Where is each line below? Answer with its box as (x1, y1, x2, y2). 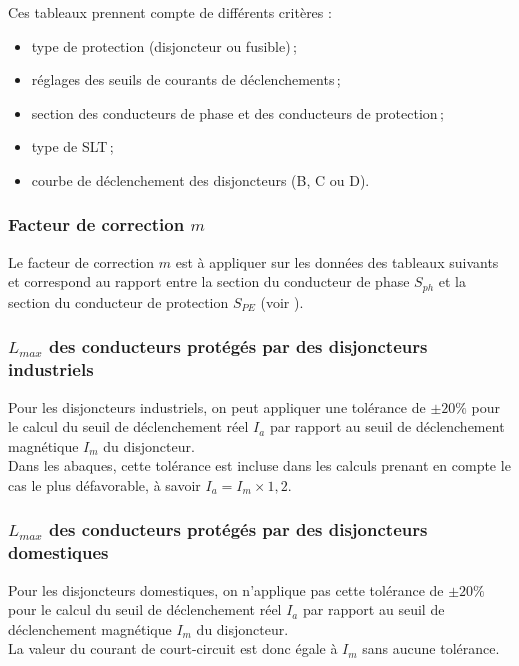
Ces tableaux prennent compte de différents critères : (8, 2, 332, 22)
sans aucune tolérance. (362, 638, 500, 659)
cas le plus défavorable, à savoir (8, 474, 201, 495)
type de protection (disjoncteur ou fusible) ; (31, 35, 297, 56)
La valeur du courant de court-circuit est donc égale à (8, 638, 338, 659)
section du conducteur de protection (8, 291, 229, 312)
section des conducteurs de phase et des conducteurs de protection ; (31, 102, 444, 123)
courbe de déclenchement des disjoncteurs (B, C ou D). (31, 169, 370, 190)
